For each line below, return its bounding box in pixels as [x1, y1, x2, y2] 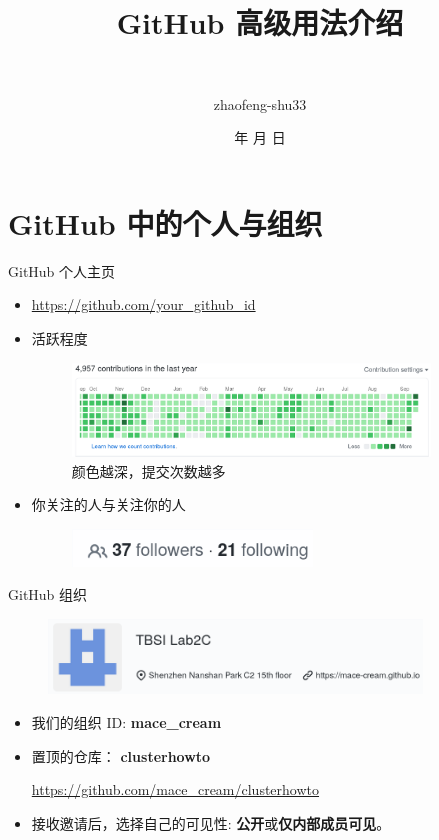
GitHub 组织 [8, 584, 88, 605]
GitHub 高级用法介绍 [116, 2, 404, 43]
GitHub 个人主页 [8, 260, 116, 281]
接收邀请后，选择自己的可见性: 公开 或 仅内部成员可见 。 [31, 812, 391, 833]
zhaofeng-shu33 [213, 93, 307, 114]
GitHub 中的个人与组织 [8, 202, 323, 243]
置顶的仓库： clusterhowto [31, 745, 211, 766]
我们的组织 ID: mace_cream [31, 712, 222, 733]
